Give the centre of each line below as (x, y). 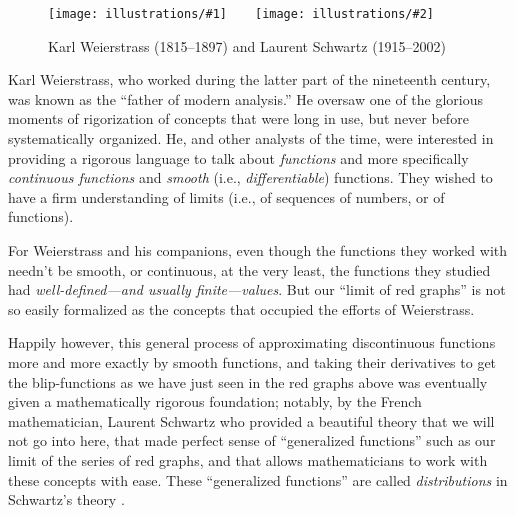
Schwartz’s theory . (66, 499)
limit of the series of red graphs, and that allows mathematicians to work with (248, 459)
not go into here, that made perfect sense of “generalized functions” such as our (252, 440)
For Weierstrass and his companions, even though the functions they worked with (257, 250)
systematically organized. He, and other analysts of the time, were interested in (251, 138)
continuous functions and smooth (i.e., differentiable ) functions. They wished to (250, 177)
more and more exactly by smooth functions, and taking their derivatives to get (252, 361)
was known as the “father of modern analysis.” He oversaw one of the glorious (246, 98)
